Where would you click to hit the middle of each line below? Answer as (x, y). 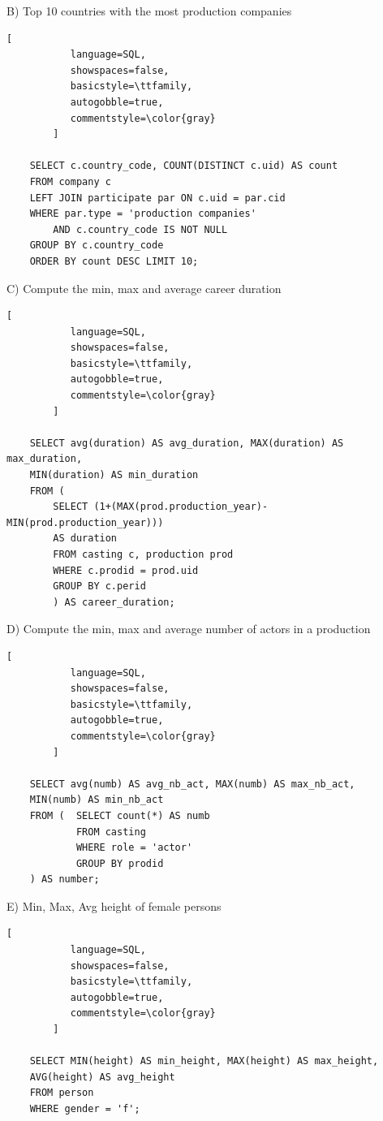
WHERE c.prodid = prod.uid (126, 570)
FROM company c (70, 181)
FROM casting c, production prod (143, 554)
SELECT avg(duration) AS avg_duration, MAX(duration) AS (187, 443)
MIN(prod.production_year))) (85, 522)
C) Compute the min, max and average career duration (144, 288)
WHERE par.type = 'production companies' (143, 214)
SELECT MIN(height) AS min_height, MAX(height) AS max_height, (204, 1061)
